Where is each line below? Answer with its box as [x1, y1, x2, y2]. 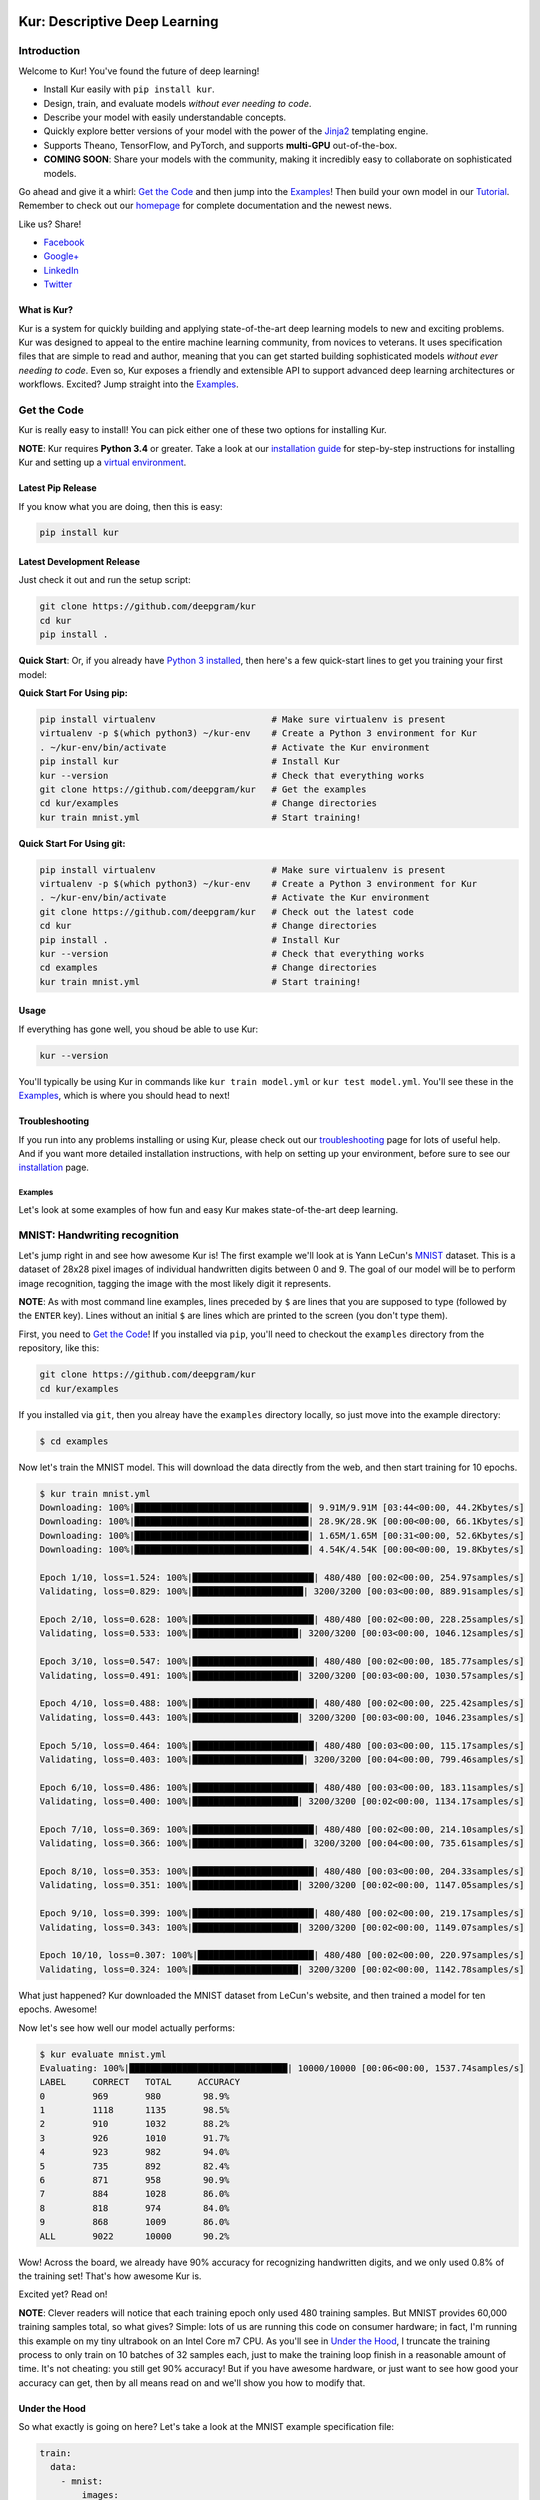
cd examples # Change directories [39, 962, 378, 974]
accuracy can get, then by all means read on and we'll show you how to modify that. [18, 2376, 366, 2389]
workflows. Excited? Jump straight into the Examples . [18, 378, 239, 390]
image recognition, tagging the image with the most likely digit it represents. [18, 1277, 332, 1289]
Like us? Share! [18, 218, 82, 230]
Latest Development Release [18, 556, 140, 568]
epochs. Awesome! [18, 2003, 98, 2015]
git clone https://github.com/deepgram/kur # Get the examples [39, 783, 367, 795]
